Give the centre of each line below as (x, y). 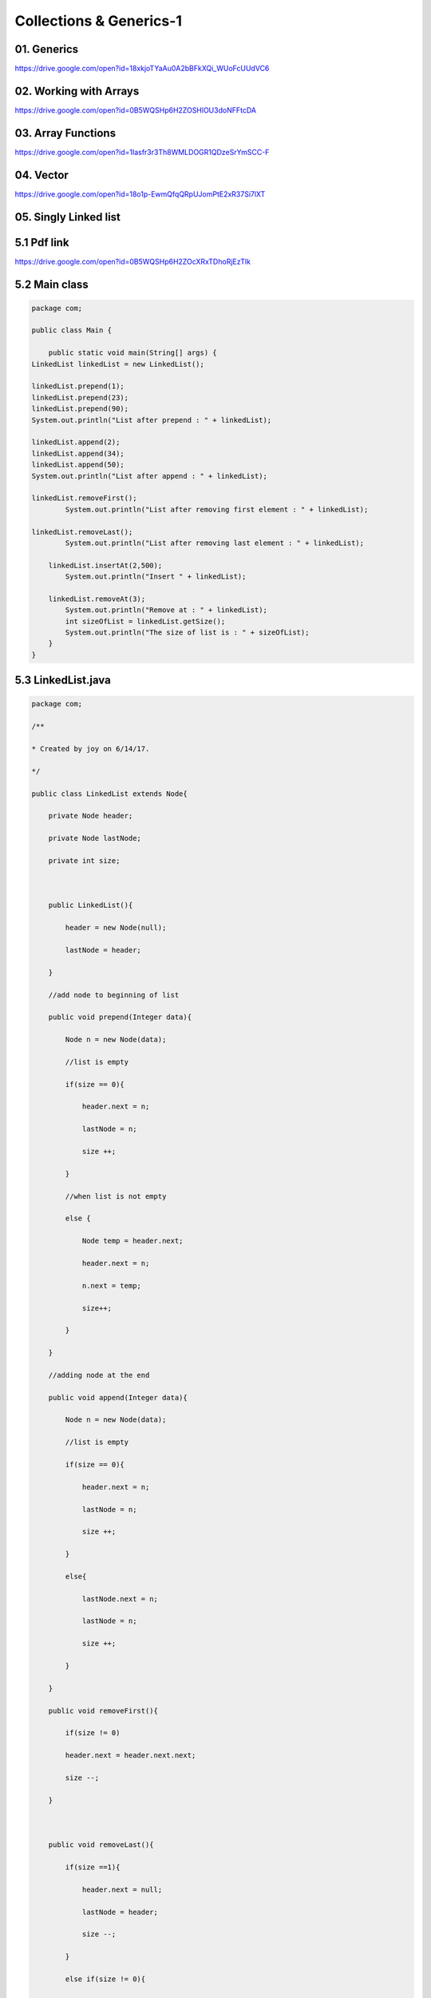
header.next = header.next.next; (130, 1755)
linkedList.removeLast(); (82, 532)
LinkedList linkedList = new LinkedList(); (118, 364)
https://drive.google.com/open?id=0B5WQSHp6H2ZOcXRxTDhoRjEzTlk (133, 261)
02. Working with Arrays (77, 91)
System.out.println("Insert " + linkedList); (156, 577)
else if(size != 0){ (105, 1979)
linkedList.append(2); (76, 442)
